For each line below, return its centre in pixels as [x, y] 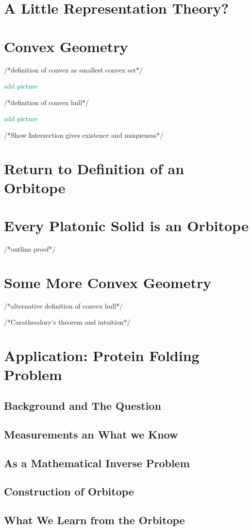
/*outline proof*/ [30, 249]
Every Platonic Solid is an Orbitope [126, 226]
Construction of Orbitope [69, 491]
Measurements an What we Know [91, 434]
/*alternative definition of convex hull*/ [64, 305]
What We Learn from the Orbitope [94, 520]
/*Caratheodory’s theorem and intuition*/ [67, 322]
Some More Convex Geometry [108, 282]
